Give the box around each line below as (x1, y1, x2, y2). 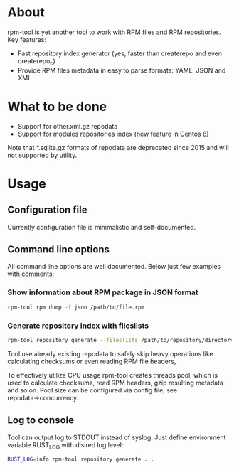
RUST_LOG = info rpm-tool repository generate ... (7, 456, 154, 463)
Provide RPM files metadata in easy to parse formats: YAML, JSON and (17, 65, 226, 75)
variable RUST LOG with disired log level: (7, 440, 124, 451)
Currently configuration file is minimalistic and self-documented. (7, 223, 196, 231)
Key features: (7, 35, 46, 43)
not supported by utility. (7, 151, 78, 159)
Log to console (7, 414, 75, 427)
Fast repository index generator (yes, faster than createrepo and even (17, 49, 223, 58)
